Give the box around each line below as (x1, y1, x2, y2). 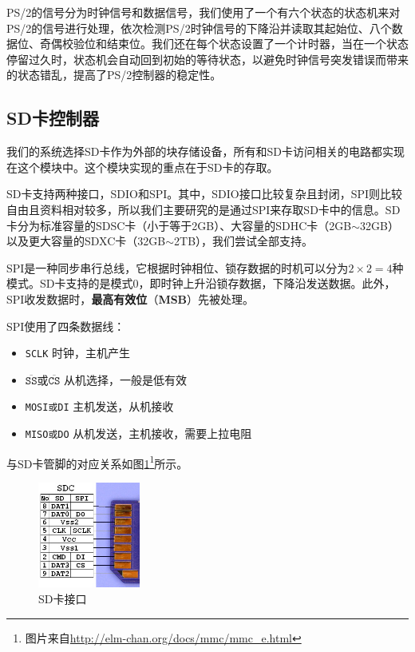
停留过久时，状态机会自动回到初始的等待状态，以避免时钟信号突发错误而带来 (6, 50, 409, 67)
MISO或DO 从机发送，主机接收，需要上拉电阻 (25, 425, 252, 442)
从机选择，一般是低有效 (63, 371, 187, 388)
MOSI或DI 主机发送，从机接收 (25, 398, 174, 415)
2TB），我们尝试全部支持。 (174, 233, 314, 249)
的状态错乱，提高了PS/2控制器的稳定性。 (6, 66, 222, 83)
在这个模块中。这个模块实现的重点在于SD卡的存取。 (6, 158, 279, 175)
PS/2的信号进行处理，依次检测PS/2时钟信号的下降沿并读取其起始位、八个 (6, 19, 392, 36)
